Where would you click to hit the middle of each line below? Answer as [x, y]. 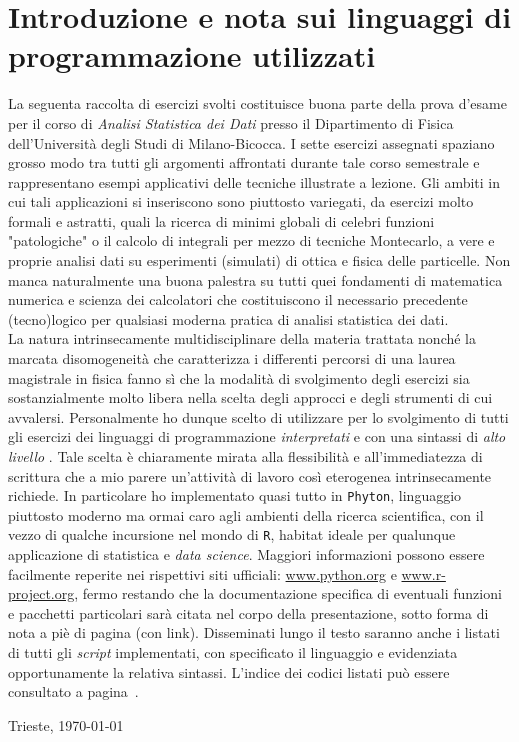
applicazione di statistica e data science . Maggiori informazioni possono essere [246, 554]
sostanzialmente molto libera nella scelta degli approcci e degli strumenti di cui [250, 397]
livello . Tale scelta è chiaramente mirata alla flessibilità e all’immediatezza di [245, 456]
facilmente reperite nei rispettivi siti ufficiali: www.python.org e [202, 573]
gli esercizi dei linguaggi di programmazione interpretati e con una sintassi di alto [257, 436]
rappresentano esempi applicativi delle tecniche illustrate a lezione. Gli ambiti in [254, 181]
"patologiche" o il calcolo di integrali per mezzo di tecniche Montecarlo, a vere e [251, 240]
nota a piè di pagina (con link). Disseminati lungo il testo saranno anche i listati [254, 632]
